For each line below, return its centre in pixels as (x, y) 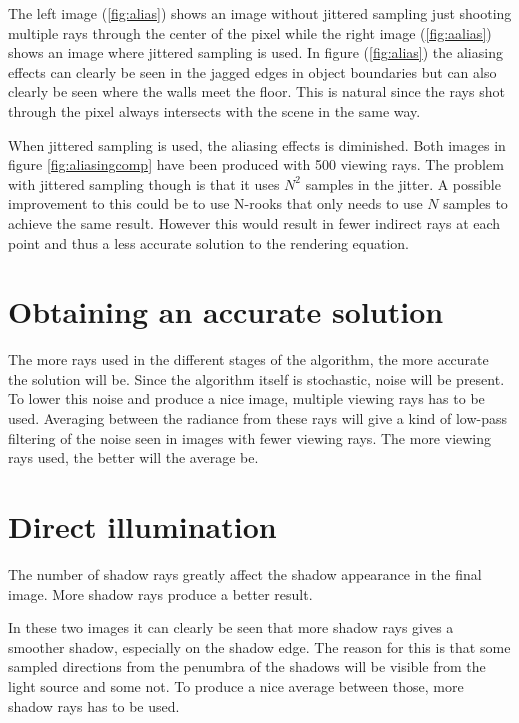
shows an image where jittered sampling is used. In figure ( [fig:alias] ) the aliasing (255, 52)
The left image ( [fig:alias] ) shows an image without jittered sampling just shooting (260, 13)
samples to (475, 203)
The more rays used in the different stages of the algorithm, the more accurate (248, 359)
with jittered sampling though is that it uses (144, 183)
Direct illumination (142, 526)
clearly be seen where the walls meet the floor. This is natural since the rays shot (256, 91)
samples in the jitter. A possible (403, 183)
